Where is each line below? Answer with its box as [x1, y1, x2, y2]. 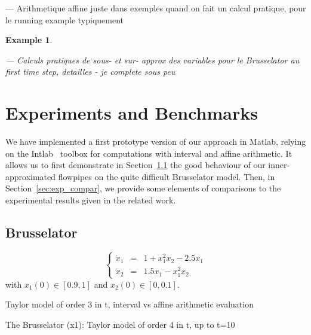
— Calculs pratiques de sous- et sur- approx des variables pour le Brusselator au [5, 53, 300, 66]
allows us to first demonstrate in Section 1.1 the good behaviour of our [5, 159, 266, 171]
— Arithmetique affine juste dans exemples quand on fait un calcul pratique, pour [5, 2, 306, 14]
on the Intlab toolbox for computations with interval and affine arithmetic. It [5, 147, 292, 159]
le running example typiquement [5, 13, 124, 26]
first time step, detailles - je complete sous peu [5, 65, 175, 78]
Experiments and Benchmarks [5, 100, 258, 125]
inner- [268, 159, 290, 171]
